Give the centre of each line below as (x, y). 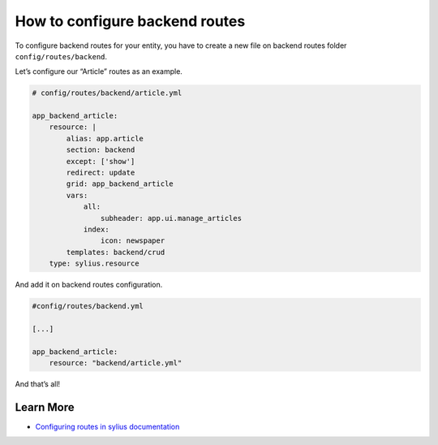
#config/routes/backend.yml (88, 306)
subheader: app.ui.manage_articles (171, 218)
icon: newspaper (133, 241)
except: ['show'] (101, 161)
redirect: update (101, 173)
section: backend (101, 150)
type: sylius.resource (94, 264)
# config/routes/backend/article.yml (107, 93)
